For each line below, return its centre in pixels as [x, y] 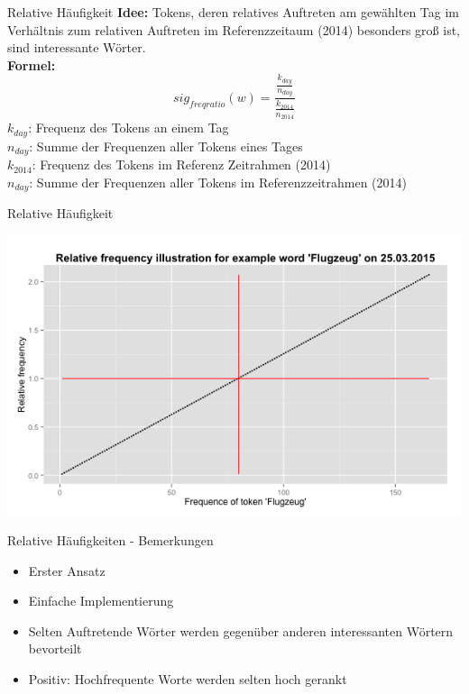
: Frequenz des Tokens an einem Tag [129, 128]
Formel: [32, 64]
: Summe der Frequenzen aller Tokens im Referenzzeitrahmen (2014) [218, 182]
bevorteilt [55, 648]
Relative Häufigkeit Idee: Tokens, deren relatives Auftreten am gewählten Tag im [233, 12]
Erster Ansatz [67, 570]
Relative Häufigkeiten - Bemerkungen [110, 540]
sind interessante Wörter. [77, 47]
